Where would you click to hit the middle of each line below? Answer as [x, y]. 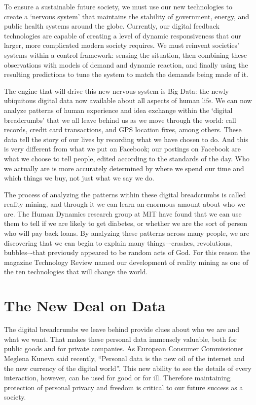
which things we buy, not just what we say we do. [79, 178]
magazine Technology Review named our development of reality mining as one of [126, 262]
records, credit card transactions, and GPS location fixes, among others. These [123, 129]
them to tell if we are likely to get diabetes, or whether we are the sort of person [126, 223]
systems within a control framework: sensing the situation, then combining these [126, 55]
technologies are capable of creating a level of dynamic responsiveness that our [123, 35]
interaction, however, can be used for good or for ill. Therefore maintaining [117, 378]
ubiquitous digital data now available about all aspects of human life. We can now [128, 100]
